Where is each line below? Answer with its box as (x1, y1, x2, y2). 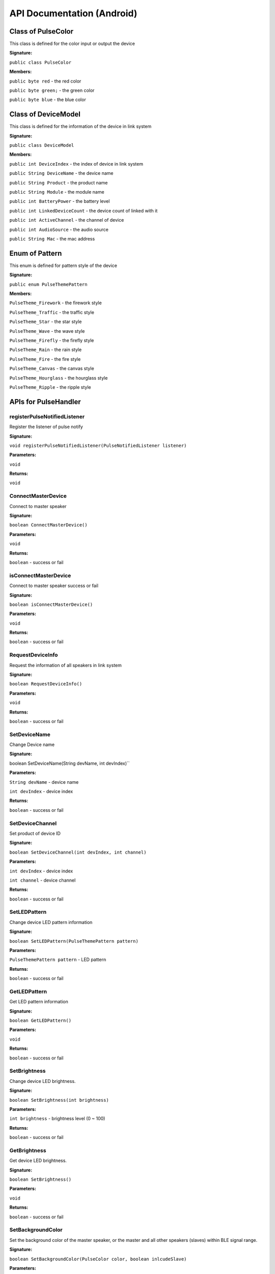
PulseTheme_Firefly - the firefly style (9, 337, 94, 343)
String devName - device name (9, 779, 79, 785)
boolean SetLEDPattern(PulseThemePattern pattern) (9, 938, 139, 944)
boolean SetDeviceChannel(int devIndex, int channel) (9, 849, 147, 855)
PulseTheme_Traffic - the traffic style (9, 309, 94, 315)
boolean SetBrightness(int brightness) (9, 1097, 109, 1103)
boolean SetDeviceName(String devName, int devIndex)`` (9, 760, 130, 766)
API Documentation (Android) (9, 8, 137, 19)
